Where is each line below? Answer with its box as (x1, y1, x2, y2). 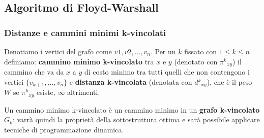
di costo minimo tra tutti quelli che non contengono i (84, 66, 250, 77)
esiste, (37, 87, 55, 97)
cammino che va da (4, 66, 64, 77)
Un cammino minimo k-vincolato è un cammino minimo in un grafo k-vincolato (4, 104, 260, 115)
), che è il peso (207, 76, 252, 87)
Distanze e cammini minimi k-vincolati (4, 26, 166, 39)
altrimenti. (67, 87, 100, 97)
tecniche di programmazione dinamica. (4, 124, 124, 134)
